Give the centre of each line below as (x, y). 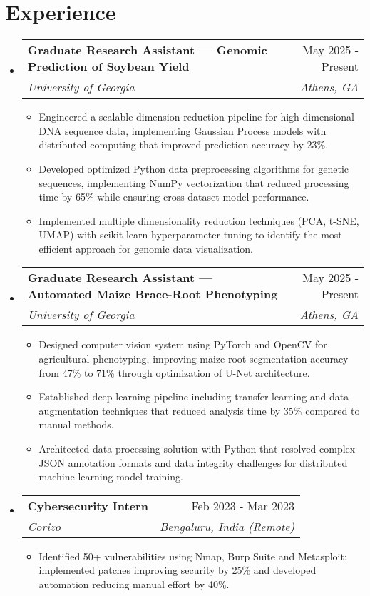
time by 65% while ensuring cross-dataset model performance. (174, 197)
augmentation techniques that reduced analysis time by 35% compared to (199, 410)
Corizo (44, 526)
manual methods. (76, 424)
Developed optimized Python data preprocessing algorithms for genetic (194, 168)
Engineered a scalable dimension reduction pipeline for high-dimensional (196, 117)
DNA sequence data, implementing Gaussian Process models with (183, 130)
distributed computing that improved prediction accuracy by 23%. (184, 145)
